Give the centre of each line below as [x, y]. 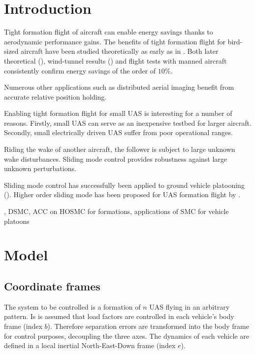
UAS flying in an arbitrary [190, 306]
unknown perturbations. [40, 168]
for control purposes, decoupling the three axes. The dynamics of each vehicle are [127, 336]
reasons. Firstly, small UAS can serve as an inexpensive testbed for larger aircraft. [128, 123]
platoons [17, 221]
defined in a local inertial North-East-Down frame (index [90, 345]
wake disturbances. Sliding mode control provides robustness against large [116, 159]
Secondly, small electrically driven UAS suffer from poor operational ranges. [118, 132]
